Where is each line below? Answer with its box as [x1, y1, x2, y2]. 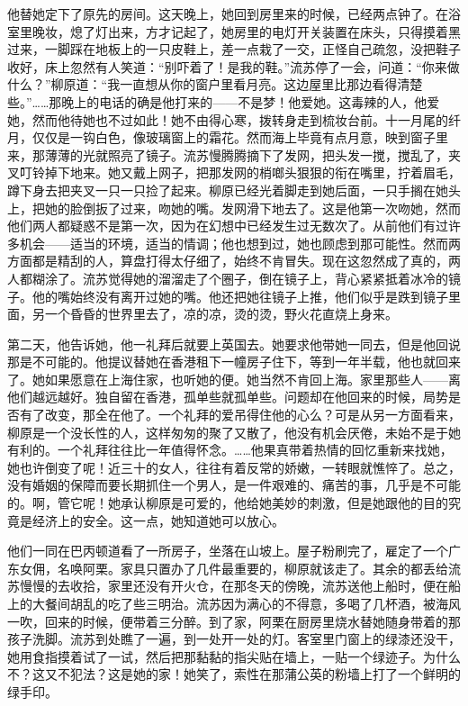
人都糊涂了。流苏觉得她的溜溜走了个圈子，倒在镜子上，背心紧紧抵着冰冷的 [7, 268, 448, 287]
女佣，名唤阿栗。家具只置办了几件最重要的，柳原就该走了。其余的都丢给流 [19, 558, 461, 577]
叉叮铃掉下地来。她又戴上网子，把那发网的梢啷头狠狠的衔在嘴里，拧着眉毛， [7, 163, 461, 182]
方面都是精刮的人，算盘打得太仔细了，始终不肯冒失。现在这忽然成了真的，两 [7, 251, 461, 270]
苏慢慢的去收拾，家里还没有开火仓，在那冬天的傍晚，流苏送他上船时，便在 [7, 576, 448, 595]
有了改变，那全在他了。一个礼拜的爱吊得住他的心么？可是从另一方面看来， [19, 405, 461, 424]
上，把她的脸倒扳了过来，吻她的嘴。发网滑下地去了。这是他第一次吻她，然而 [7, 198, 461, 217]
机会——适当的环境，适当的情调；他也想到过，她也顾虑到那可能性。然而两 [19, 233, 461, 252]
